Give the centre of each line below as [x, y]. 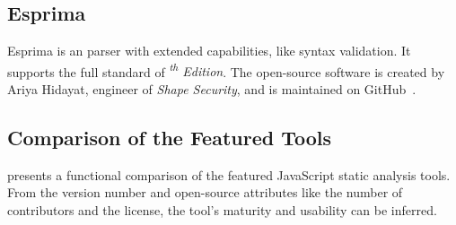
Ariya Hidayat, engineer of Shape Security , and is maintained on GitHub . [212, 89]
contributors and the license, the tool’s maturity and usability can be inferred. [222, 210]
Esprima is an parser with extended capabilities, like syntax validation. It [209, 51]
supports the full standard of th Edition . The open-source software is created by [226, 70]
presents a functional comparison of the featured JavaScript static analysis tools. [229, 174]
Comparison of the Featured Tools [170, 138]
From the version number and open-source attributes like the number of [205, 192]
